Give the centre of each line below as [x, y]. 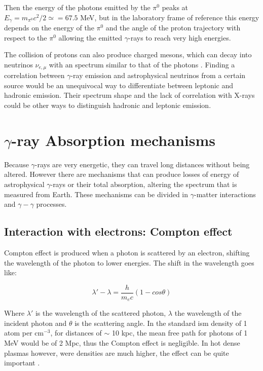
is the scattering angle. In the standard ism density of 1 [161, 323]
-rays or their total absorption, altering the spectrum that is [144, 184]
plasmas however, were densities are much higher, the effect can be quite [117, 353]
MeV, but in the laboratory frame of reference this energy [170, 17]
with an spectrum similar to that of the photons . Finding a [142, 64]
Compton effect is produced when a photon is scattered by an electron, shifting [127, 252]
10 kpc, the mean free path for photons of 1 [180, 333]
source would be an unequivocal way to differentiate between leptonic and [119, 85]
